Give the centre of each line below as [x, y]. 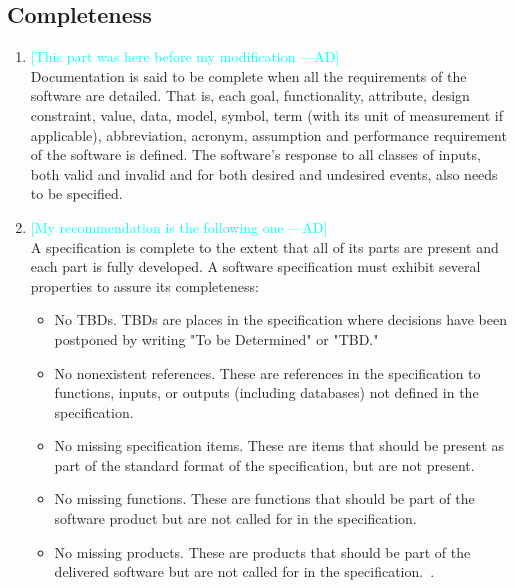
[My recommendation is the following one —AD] [179, 226]
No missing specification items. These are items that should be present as [279, 445]
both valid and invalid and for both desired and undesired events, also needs [264, 173]
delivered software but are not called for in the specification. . [244, 571]
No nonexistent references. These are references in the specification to [267, 372]
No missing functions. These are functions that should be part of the [264, 498]
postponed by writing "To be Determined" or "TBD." [216, 338]
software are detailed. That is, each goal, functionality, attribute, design [250, 95]
